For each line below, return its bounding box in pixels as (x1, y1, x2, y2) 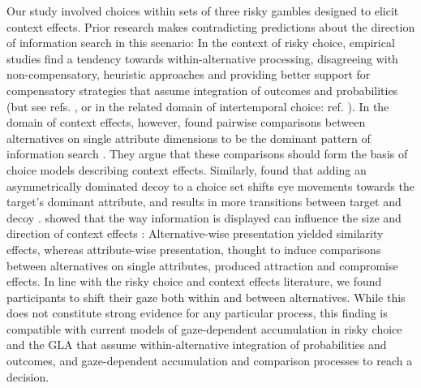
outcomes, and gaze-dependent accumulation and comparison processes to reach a (6, 352, 413, 369)
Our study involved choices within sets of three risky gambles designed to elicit (6, 2, 399, 19)
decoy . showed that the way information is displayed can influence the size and (6, 209, 402, 226)
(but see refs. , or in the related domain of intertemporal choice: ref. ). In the (6, 97, 389, 114)
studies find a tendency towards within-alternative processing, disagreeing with (6, 50, 398, 67)
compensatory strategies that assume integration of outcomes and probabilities (6, 81, 398, 98)
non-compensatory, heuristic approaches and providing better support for (6, 66, 371, 83)
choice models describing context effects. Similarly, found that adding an (6, 161, 367, 178)
